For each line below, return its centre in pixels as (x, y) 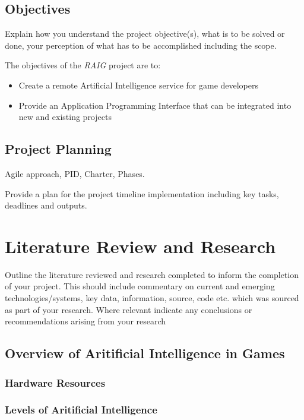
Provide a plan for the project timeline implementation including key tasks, (142, 193)
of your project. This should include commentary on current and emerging (140, 286)
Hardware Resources (55, 382)
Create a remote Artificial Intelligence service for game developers (139, 85)
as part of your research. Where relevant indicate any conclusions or (129, 309)
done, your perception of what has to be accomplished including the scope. (141, 45)
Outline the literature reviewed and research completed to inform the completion (152, 274)
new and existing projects (65, 117)
